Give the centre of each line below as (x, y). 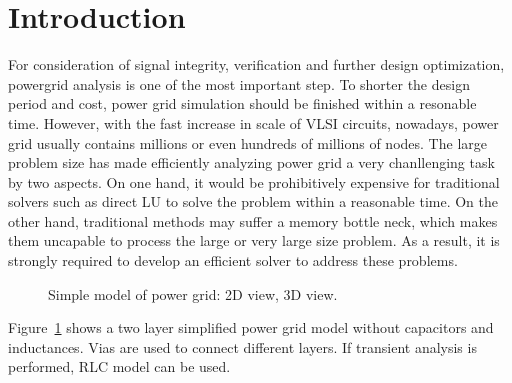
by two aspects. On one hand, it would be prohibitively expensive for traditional (254, 181)
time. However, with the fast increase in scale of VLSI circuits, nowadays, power (253, 122)
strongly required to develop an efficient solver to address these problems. (233, 260)
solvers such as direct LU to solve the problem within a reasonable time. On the (253, 201)
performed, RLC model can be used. (119, 366)
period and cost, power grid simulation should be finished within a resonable (242, 103)
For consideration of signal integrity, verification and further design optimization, (256, 64)
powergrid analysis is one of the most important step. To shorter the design (239, 83)
